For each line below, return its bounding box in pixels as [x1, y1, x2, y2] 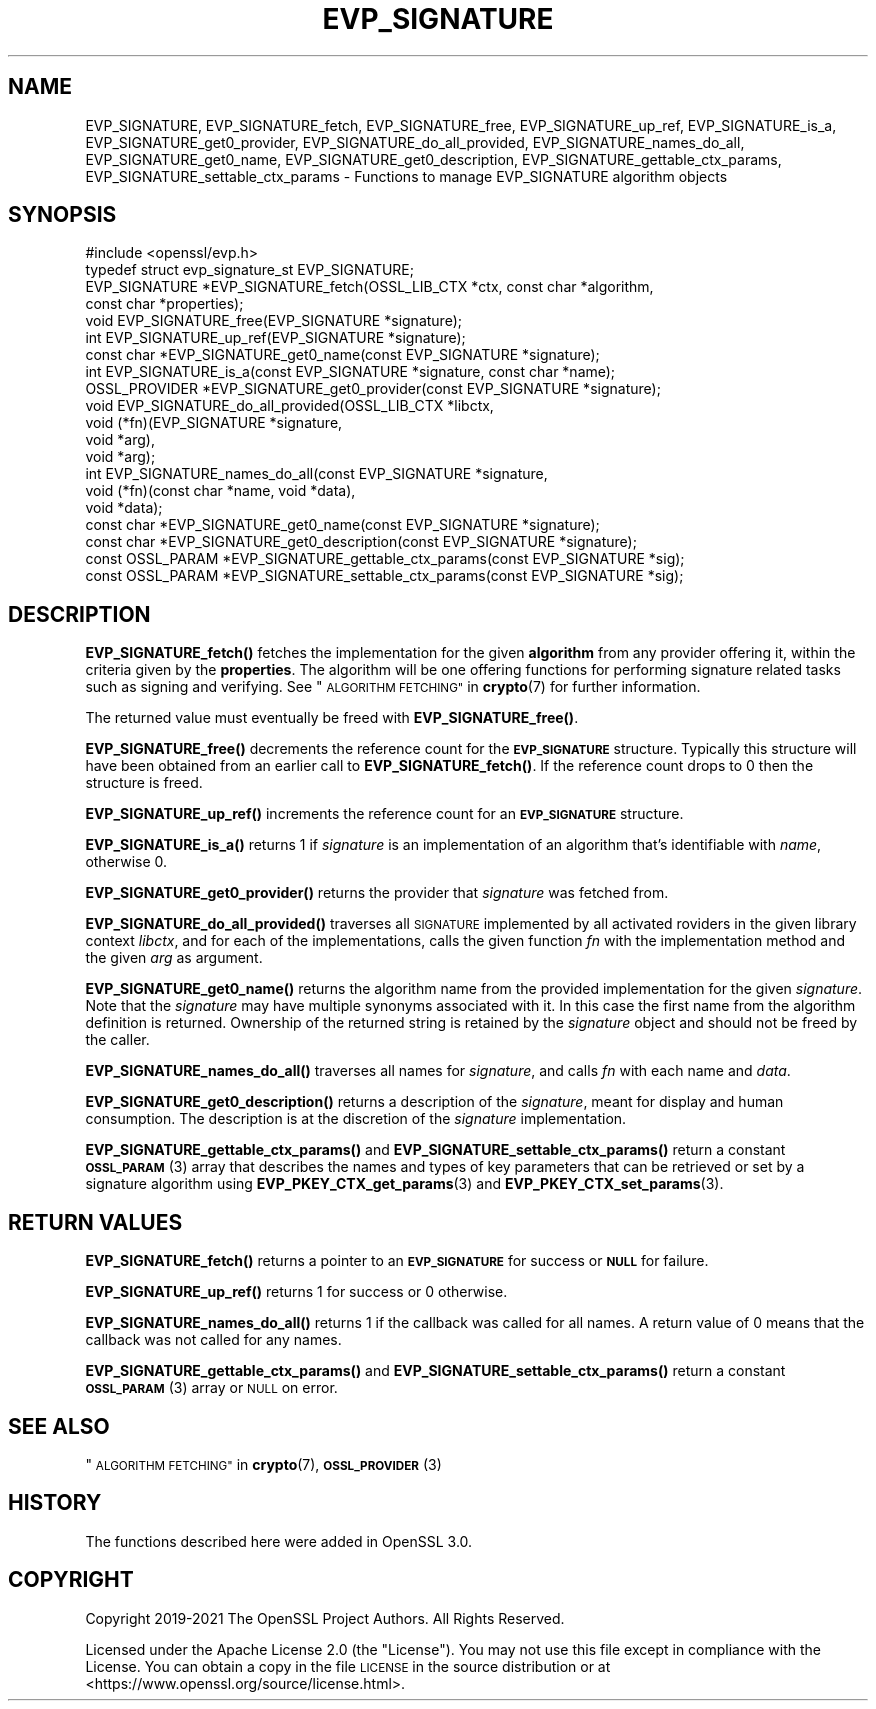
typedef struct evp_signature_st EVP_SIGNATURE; [85, 261, 415, 279]
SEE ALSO [8, 1413, 110, 1439]
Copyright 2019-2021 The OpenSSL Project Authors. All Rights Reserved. [85, 1609, 565, 1627]
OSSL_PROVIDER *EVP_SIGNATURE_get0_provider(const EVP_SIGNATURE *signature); [85, 380, 661, 398]
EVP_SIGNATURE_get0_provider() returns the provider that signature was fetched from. [85, 884, 669, 902]
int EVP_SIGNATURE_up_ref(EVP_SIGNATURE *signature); [85, 329, 466, 347]
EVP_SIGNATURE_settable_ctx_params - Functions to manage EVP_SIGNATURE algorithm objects [85, 167, 728, 185]
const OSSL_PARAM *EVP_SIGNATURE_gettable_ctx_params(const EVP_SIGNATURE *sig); [85, 550, 685, 568]
